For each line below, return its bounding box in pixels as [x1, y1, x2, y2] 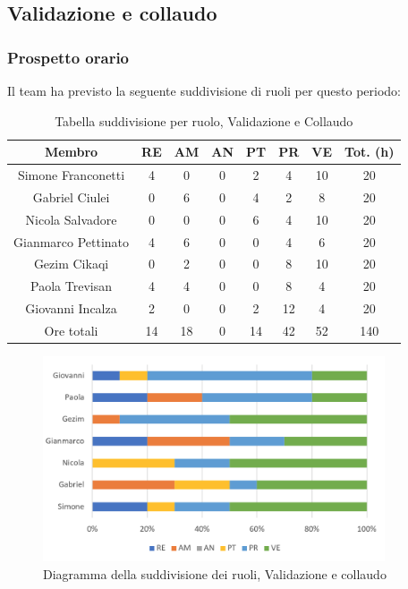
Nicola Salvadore [25, 209, 117, 228]
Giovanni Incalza [25, 299, 117, 318]
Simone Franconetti [17, 166, 125, 184]
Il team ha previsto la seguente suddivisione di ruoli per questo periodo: [7, 81, 402, 99]
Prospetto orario [7, 46, 130, 68]
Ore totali [44, 320, 98, 339]
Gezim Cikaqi [33, 254, 109, 273]
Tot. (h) [344, 142, 395, 161]
